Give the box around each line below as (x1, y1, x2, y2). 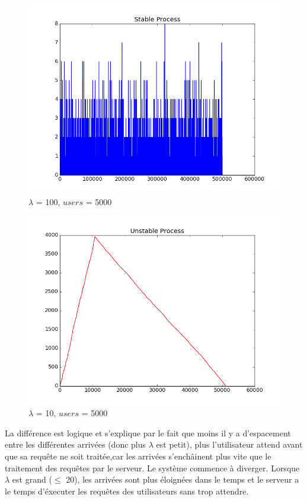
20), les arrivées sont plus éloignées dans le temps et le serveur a (66, 473, 299, 486)
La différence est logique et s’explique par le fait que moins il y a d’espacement (5, 426, 291, 439)
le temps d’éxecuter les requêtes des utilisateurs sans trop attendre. (5, 484, 249, 497)
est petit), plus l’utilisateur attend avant (156, 438, 303, 451)
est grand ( (12, 473, 52, 486)
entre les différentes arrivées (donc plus (5, 438, 146, 451)
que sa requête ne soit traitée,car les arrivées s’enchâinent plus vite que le (5, 450, 271, 462)
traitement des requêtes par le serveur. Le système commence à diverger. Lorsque (5, 461, 300, 474)
